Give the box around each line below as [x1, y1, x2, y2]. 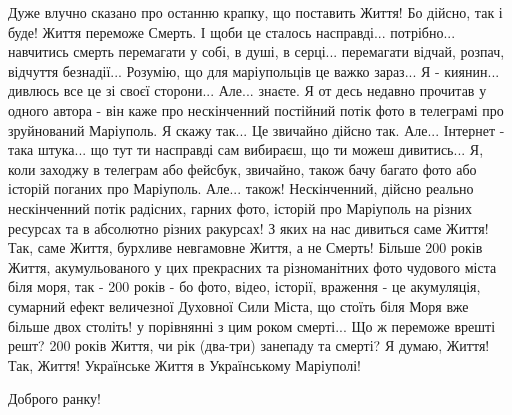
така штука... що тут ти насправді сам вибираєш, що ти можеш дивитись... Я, [8, 139, 484, 160]
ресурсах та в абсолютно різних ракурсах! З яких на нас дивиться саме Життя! [8, 217, 489, 238]
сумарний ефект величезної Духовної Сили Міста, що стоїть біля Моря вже [8, 295, 469, 316]
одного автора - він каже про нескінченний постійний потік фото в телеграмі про [8, 99, 504, 120]
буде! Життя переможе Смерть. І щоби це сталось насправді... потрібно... [8, 21, 456, 42]
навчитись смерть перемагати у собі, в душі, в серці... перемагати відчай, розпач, [8, 41, 505, 62]
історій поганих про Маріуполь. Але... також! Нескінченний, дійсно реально [8, 178, 474, 199]
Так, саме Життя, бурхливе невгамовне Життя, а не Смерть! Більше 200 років [8, 237, 483, 258]
